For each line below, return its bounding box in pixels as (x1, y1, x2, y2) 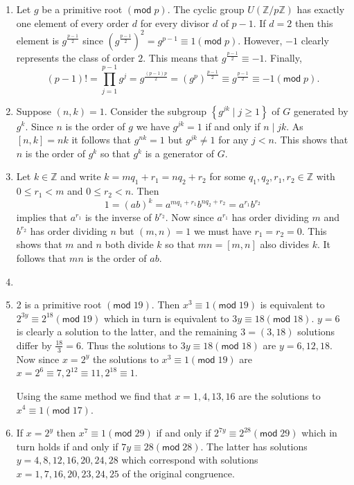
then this (294, 15, 333, 30)
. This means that (143, 50, 219, 64)
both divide (105, 237, 154, 252)
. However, (238, 33, 283, 47)
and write (60, 169, 101, 184)
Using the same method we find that (16, 388, 172, 403)
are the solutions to (238, 388, 321, 403)
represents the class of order (16, 50, 135, 64)
